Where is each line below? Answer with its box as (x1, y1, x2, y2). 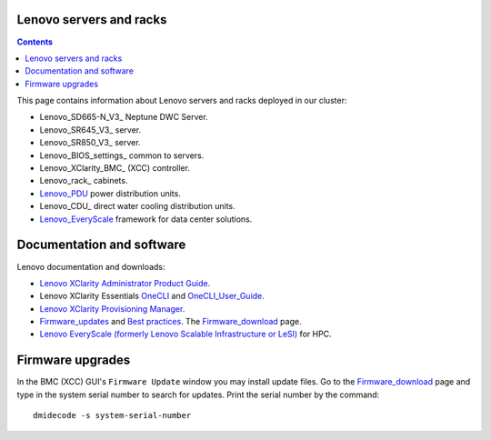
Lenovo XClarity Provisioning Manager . (39, 303, 185, 314)
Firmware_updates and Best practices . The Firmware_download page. (39, 316, 302, 327)
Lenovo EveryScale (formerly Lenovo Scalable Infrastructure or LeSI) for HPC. (39, 328, 332, 340)
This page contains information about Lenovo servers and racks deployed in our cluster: (16, 95, 347, 106)
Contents (16, 36, 54, 47)
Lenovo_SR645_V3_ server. (39, 124, 142, 135)
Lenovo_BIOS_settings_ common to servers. (39, 150, 205, 161)
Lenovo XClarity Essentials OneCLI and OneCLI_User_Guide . (39, 291, 266, 302)
